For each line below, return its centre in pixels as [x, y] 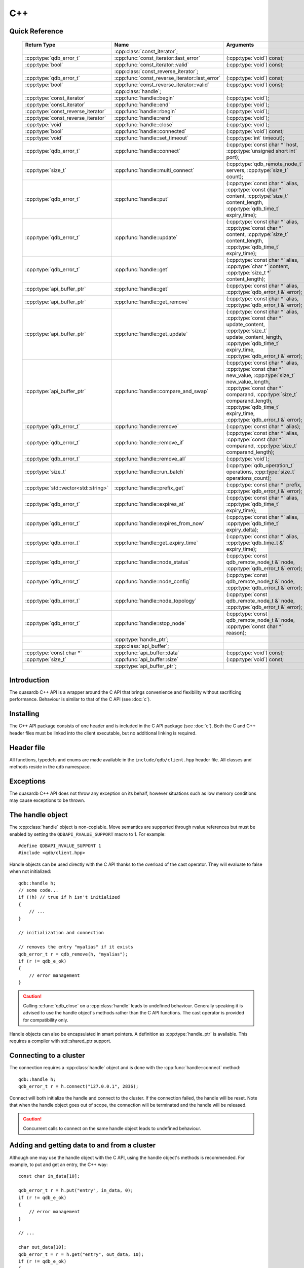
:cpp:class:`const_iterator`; [146, 51]
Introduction [29, 680]
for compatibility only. [46, 1020]
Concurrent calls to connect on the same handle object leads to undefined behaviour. [112, 1128]
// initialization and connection [61, 933]
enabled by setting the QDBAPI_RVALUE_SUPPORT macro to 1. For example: [87, 834]
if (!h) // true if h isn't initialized [69, 897]
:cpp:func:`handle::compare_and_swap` [161, 391]
